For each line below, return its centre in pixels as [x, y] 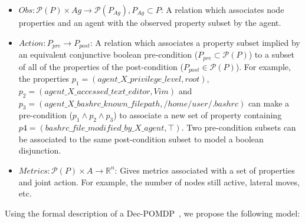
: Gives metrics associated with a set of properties [205, 170]
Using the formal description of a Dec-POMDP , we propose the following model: [152, 213]
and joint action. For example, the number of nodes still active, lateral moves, [159, 182]
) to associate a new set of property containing [198, 115]
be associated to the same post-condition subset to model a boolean [141, 139]
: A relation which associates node [222, 9]
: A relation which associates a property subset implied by [195, 42]
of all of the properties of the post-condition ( [101, 66]
